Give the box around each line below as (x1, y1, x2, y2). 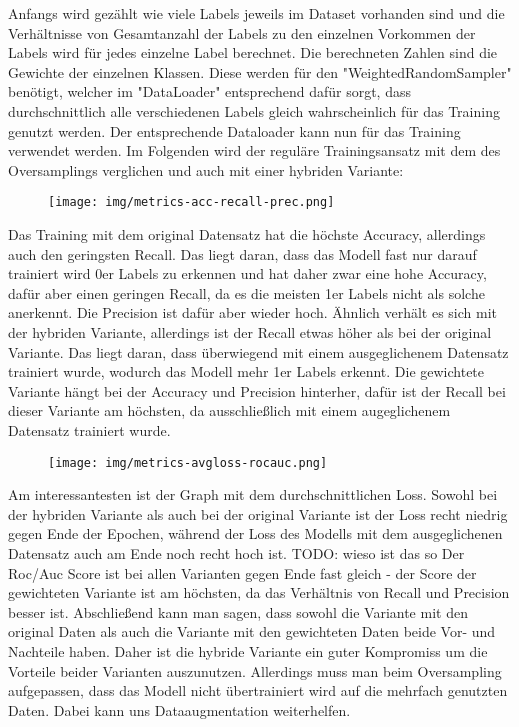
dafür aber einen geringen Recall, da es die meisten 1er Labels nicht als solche (8, 282, 485, 303)
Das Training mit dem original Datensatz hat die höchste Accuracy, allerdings (8, 224, 486, 244)
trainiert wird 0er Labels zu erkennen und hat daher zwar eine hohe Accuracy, (8, 263, 487, 284)
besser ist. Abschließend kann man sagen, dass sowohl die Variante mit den (8, 601, 468, 622)
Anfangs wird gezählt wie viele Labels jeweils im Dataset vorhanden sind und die (8, 3, 505, 23)
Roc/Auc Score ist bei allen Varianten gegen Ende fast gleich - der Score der (8, 562, 477, 583)
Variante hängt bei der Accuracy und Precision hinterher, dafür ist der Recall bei (8, 380, 506, 401)
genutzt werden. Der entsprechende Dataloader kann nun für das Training (8, 120, 461, 141)
